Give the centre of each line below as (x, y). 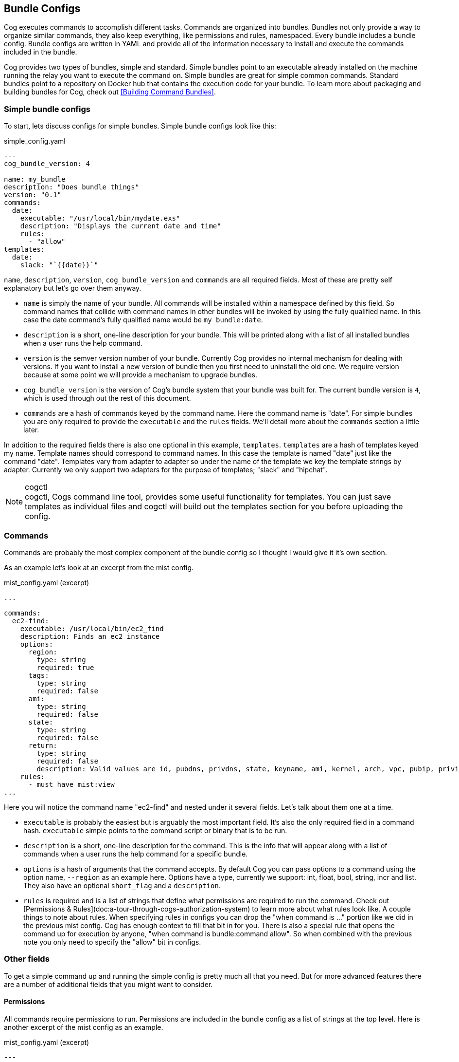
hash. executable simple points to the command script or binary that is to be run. (155, 830)
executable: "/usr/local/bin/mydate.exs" (100, 218)
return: (43, 745)
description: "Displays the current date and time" (121, 226)
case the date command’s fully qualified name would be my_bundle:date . (143, 320)
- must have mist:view (71, 784)
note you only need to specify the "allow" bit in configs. (112, 942)
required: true (65, 667)
